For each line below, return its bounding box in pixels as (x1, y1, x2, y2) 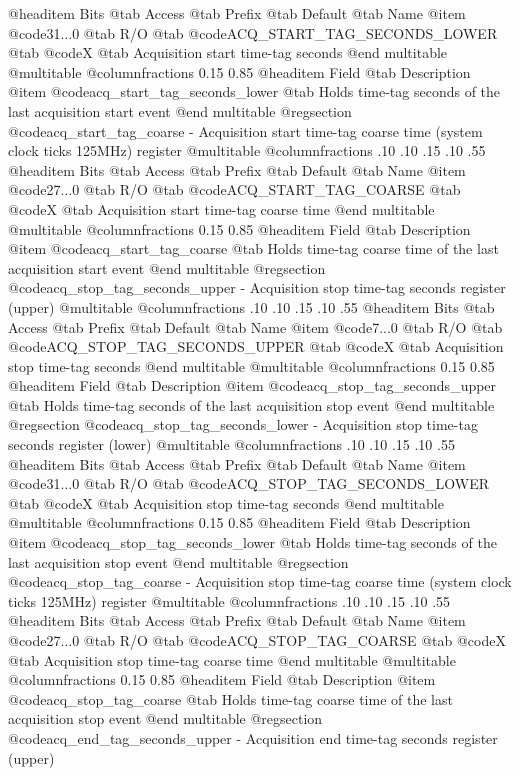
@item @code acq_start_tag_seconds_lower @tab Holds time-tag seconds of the (8, 81, 501, 102)
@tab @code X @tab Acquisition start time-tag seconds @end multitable (8, 42, 448, 63)
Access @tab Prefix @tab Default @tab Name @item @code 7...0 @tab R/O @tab (8, 316, 503, 337)
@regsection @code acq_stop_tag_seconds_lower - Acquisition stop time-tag (8, 414, 478, 435)
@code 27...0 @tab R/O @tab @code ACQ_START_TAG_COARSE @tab (8, 179, 461, 200)
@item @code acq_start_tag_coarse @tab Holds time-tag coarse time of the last (8, 238, 499, 259)
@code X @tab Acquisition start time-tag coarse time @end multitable (8, 198, 435, 219)
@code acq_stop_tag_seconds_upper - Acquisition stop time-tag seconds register (8, 277, 506, 298)
